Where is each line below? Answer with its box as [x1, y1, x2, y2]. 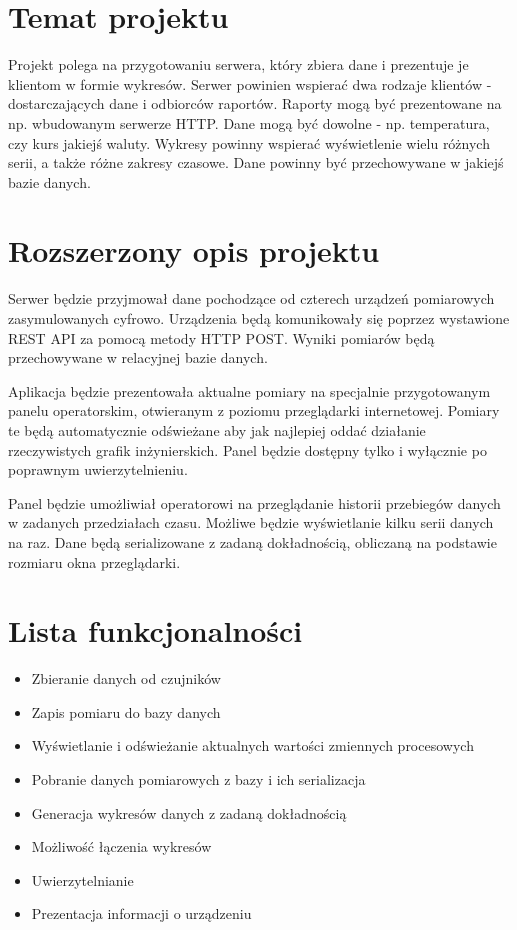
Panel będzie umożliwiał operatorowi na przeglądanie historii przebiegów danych [8, 492, 501, 513]
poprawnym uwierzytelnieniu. [8, 459, 188, 480]
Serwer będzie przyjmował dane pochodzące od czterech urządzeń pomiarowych [8, 288, 495, 309]
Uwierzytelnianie [31, 869, 134, 890]
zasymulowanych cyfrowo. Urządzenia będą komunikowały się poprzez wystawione [8, 308, 510, 328]
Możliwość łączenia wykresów [31, 836, 212, 857]
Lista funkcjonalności [8, 610, 303, 651]
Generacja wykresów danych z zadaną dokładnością [31, 802, 347, 823]
